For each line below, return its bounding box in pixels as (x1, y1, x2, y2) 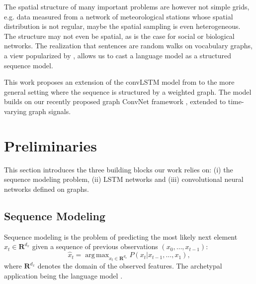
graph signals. (28, 106, 71, 116)
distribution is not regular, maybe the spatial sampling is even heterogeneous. (4, 21, 241, 31)
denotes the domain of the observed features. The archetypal (37, 261, 222, 271)
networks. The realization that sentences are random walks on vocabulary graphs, (4, 40, 253, 51)
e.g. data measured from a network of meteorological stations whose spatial (4, 11, 233, 21)
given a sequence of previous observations (32, 241, 158, 252)
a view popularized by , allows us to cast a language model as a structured (4, 50, 232, 60)
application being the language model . (4, 271, 123, 281)
